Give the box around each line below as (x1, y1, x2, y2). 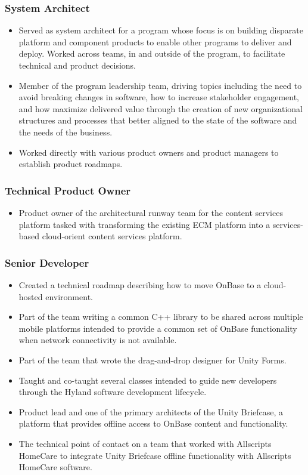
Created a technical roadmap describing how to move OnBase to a (18, 278, 262, 291)
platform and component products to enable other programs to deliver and (18, 35, 292, 48)
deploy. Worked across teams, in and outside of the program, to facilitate (18, 47, 285, 60)
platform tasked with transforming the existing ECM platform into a (18, 218, 270, 230)
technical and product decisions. (18, 59, 136, 71)
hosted (18, 290, 43, 303)
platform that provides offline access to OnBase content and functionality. (18, 417, 288, 430)
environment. (45, 290, 93, 303)
